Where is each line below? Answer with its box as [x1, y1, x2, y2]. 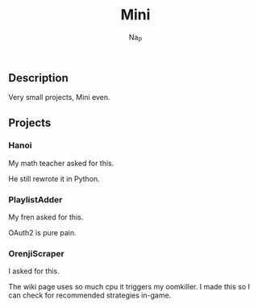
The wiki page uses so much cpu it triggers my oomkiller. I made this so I [8, 282, 251, 292]
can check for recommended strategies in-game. [8, 290, 172, 300]
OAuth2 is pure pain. [8, 228, 77, 238]
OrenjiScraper [8, 248, 64, 260]
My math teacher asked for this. [8, 158, 114, 168]
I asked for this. [8, 266, 60, 276]
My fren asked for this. [8, 212, 84, 223]
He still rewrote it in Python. [8, 173, 101, 183]
